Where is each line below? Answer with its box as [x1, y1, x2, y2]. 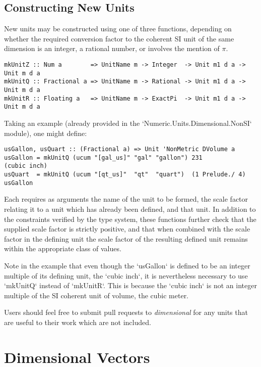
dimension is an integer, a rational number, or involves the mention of [4, 43, 220, 54]
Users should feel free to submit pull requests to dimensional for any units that [4, 307, 248, 317]
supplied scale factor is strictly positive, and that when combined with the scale [4, 223, 250, 234]
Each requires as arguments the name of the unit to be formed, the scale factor [4, 194, 248, 204]
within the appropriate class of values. [4, 243, 121, 254]
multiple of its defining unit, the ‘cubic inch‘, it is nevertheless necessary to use [4, 270, 248, 281]
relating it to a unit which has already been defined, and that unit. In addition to [4, 203, 256, 214]
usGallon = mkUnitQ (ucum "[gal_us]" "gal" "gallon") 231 [4, 154, 203, 161]
